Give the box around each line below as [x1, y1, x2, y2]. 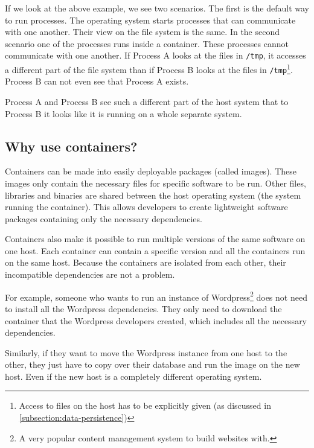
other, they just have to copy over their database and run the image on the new [5, 358, 300, 371]
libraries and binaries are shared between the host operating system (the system [5, 188, 301, 201]
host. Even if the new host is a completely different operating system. [5, 370, 262, 382]
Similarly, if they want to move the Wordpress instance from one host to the [5, 346, 287, 359]
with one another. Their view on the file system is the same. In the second [5, 25, 280, 38]
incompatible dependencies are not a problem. [5, 268, 175, 281]
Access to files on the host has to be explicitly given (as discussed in [19, 399, 271, 412]
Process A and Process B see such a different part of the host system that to [5, 95, 289, 107]
